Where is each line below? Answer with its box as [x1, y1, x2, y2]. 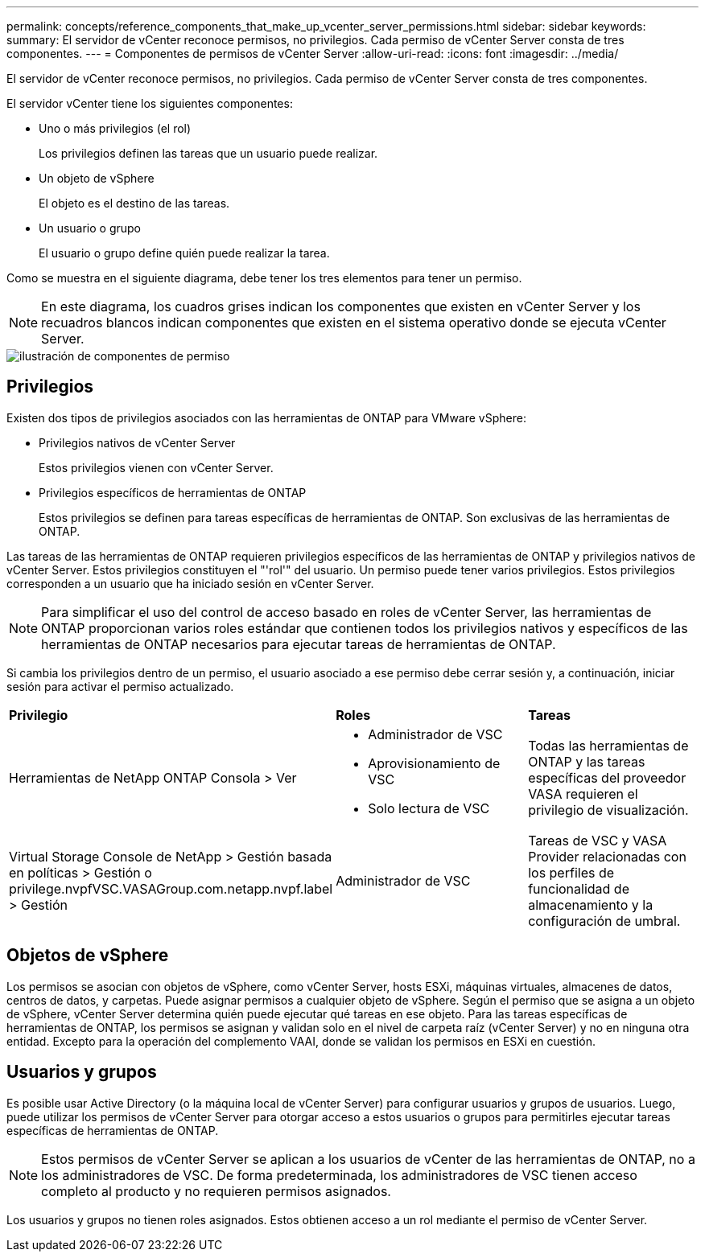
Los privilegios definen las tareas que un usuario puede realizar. [39, 146, 378, 160]
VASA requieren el [528, 785, 638, 802]
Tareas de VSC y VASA [528, 832, 667, 849]
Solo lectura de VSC [368, 800, 490, 816]
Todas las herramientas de [528, 737, 689, 754]
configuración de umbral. [528, 912, 681, 929]
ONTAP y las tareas [528, 753, 645, 770]
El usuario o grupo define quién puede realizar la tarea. [39, 246, 330, 260]
